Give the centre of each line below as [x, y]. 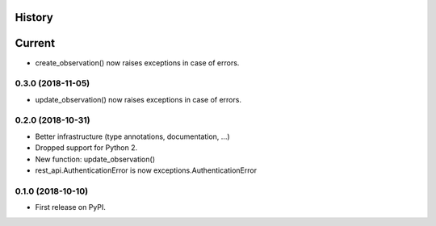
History [34, 17]
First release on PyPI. [71, 207]
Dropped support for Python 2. [86, 148]
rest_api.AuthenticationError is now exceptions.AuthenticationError [146, 170]
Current [35, 43]
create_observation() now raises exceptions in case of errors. [137, 63]
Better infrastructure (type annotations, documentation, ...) [132, 136]
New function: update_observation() [95, 159]
